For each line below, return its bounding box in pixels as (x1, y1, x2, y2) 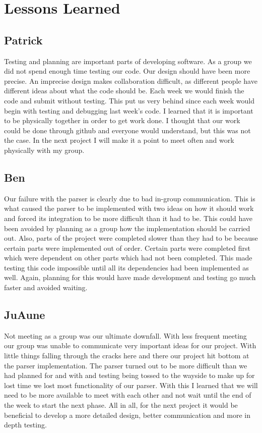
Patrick (4, 32, 43, 47)
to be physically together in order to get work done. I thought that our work (4, 115, 240, 126)
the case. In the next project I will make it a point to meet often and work (4, 135, 234, 145)
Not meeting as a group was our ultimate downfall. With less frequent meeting (4, 330, 247, 341)
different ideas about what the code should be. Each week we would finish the (4, 85, 244, 96)
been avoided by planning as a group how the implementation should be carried (4, 223, 250, 233)
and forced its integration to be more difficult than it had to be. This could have (4, 212, 253, 223)
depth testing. (4, 419, 47, 430)
